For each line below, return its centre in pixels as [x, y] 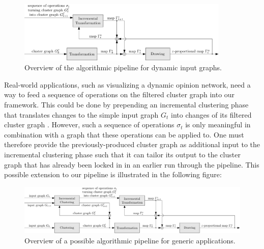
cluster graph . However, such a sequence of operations [89, 124]
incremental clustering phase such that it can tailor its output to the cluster [122, 155]
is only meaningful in [218, 124]
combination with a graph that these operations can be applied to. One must [124, 134]
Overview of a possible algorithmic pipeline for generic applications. [130, 240]
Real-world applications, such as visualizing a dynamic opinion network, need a [127, 84]
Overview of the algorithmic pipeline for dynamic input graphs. [123, 67]
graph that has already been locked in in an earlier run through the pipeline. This [132, 164]
